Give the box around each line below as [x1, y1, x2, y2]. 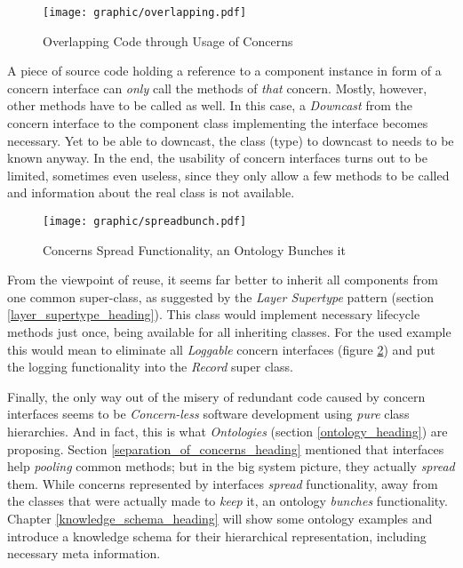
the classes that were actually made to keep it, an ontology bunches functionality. [7, 492, 448, 510]
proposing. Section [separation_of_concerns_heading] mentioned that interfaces [7, 439, 444, 458]
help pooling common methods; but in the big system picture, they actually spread [7, 457, 455, 476]
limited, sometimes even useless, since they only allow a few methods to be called [7, 165, 450, 184]
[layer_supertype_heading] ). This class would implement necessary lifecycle [7, 305, 420, 324]
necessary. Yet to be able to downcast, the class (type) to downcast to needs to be [7, 131, 454, 149]
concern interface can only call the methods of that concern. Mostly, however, [7, 78, 427, 97]
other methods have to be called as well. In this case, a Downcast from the [7, 96, 412, 115]
